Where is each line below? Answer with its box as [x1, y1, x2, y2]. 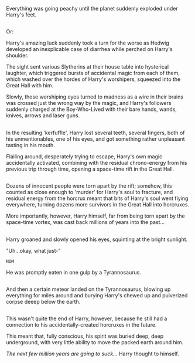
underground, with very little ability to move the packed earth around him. [6, 339, 184, 346]
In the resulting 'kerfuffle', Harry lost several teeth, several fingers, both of [6, 129, 185, 136]
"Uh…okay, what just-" [6, 247, 61, 254]
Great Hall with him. [6, 82, 54, 89]
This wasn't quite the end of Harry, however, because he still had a [6, 315, 167, 322]
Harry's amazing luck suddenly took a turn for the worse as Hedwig [6, 39, 169, 46]
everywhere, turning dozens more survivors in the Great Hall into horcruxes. [6, 201, 190, 208]
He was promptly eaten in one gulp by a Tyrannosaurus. [6, 269, 142, 276]
